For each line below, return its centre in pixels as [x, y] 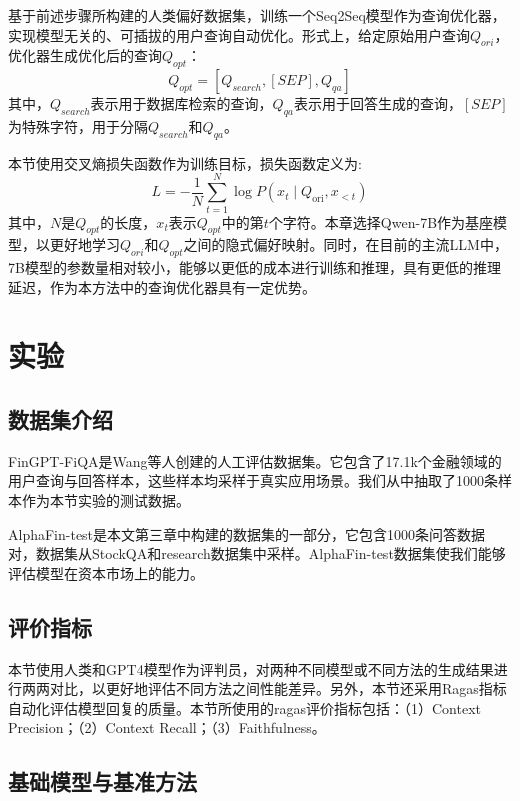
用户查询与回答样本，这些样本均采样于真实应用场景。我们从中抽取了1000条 [253, 480]
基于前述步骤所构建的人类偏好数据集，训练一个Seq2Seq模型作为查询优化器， [257, 15]
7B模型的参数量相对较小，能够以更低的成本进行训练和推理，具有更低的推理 [254, 267]
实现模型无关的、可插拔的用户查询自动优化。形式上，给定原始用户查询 [239, 34]
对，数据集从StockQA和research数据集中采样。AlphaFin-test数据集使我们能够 [257, 553]
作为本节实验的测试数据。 [105, 500]
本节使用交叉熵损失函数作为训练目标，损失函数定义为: [185, 162]
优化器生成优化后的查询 [85, 55]
